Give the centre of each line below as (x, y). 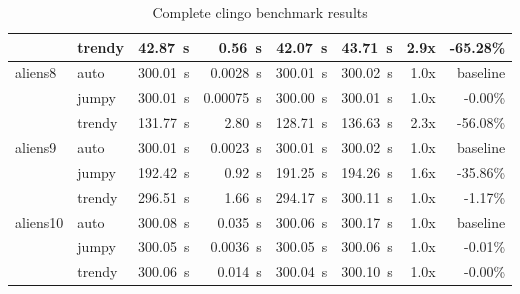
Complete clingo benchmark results (260, 12)
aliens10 (39, 221)
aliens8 (36, 72)
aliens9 (36, 146)
